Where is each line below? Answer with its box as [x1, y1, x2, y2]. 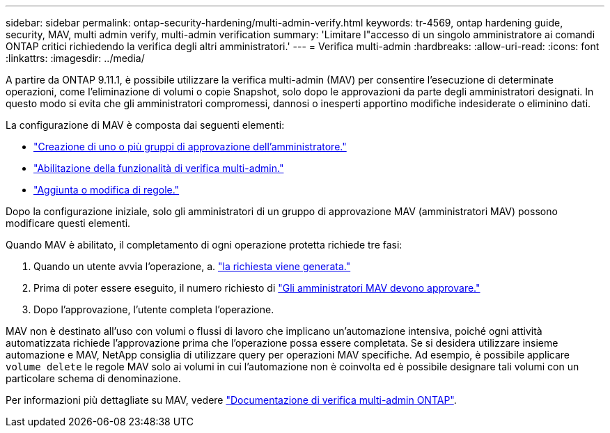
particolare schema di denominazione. [6, 372, 181, 384]
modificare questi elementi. [6, 217, 131, 229]
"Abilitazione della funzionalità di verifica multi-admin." [33, 162, 284, 174]
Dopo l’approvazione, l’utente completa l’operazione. [33, 304, 274, 315]
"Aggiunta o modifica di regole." [33, 184, 180, 196]
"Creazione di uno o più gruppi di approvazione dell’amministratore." [33, 141, 347, 152]
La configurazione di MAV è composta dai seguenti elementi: [6, 119, 285, 131]
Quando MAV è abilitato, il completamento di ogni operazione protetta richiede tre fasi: [6, 239, 402, 251]
